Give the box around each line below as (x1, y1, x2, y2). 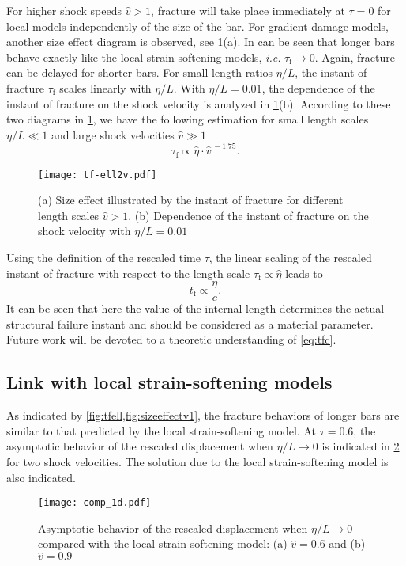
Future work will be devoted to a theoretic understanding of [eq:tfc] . (6, 331, 336, 348)
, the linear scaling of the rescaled (209, 249, 372, 265)
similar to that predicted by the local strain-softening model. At (6, 422, 316, 439)
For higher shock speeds (6, 2, 122, 18)
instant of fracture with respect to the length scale (6, 264, 250, 281)
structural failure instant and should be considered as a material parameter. (6, 315, 374, 332)
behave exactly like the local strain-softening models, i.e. (6, 48, 281, 65)
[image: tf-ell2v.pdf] (38, 169, 157, 180)
